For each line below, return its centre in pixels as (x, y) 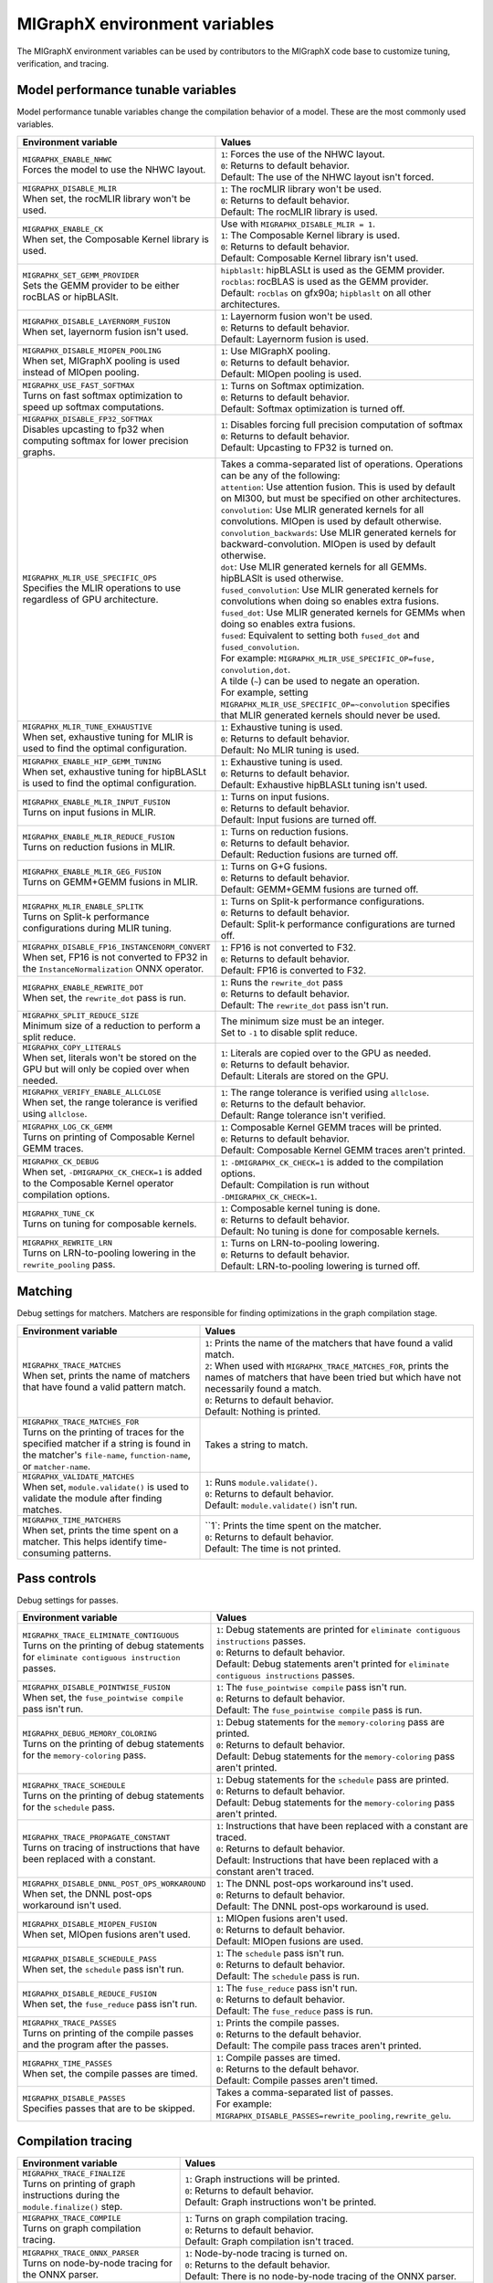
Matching (45, 1292)
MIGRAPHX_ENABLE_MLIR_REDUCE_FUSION (99, 837)
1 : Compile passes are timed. (278, 2057)
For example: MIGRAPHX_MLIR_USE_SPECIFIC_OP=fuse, (328, 658)
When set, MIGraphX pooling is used (101, 361)
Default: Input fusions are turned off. (299, 819)
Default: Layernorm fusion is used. (295, 339)
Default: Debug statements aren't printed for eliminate (333, 1664)
